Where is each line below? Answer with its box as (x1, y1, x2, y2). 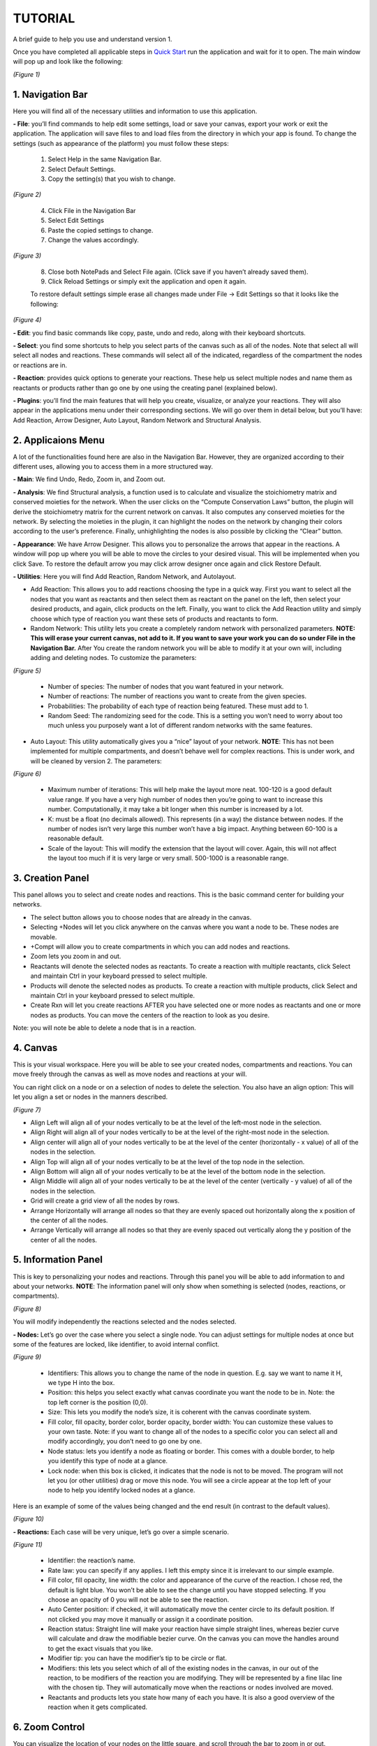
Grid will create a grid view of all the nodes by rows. (30, 1196, 180, 1205)
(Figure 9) (13, 1353, 42, 1361)
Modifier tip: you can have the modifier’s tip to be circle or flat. (47, 1654, 227, 1662)
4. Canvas (13, 1041, 58, 1054)
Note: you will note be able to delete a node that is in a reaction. (13, 1024, 197, 1032)
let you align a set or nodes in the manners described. (13, 1093, 168, 1101)
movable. (30, 932, 57, 941)
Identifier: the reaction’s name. (47, 1556, 135, 1564)
